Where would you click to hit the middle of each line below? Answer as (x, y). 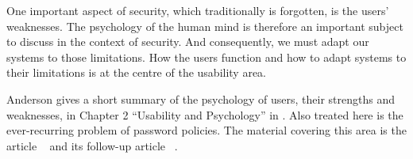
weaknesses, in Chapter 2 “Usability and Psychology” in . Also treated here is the (205, 114)
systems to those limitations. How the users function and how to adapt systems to (206, 57)
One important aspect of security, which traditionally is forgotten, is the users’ (198, 10)
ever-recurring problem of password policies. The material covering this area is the (206, 130)
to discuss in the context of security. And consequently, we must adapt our (188, 42)
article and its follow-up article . (92, 145)
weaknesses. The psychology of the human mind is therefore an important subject (205, 26)
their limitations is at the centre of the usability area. (137, 72)
